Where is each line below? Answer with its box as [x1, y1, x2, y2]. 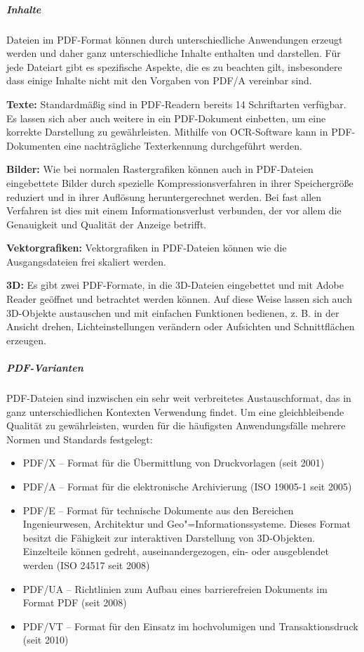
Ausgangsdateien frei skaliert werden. [6, 254, 166, 268]
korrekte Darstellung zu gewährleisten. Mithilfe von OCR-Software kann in [6, 124, 328, 139]
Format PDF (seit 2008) [22, 595, 127, 610]
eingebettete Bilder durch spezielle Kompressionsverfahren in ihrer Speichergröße [6, 175, 353, 190]
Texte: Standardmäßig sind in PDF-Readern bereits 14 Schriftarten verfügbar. [6, 96, 346, 111]
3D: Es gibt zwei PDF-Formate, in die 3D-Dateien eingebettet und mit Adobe [6, 278, 344, 292]
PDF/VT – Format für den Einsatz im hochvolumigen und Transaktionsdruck [22, 618, 358, 633]
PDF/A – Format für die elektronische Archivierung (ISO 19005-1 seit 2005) [22, 478, 352, 493]
